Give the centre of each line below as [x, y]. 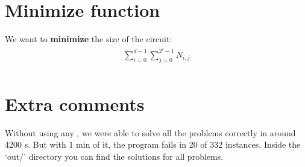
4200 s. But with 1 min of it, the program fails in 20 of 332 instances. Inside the [153, 144]
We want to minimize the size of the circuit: [89, 39]
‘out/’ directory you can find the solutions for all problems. [114, 156]
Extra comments [75, 103]
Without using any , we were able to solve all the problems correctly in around [150, 132]
